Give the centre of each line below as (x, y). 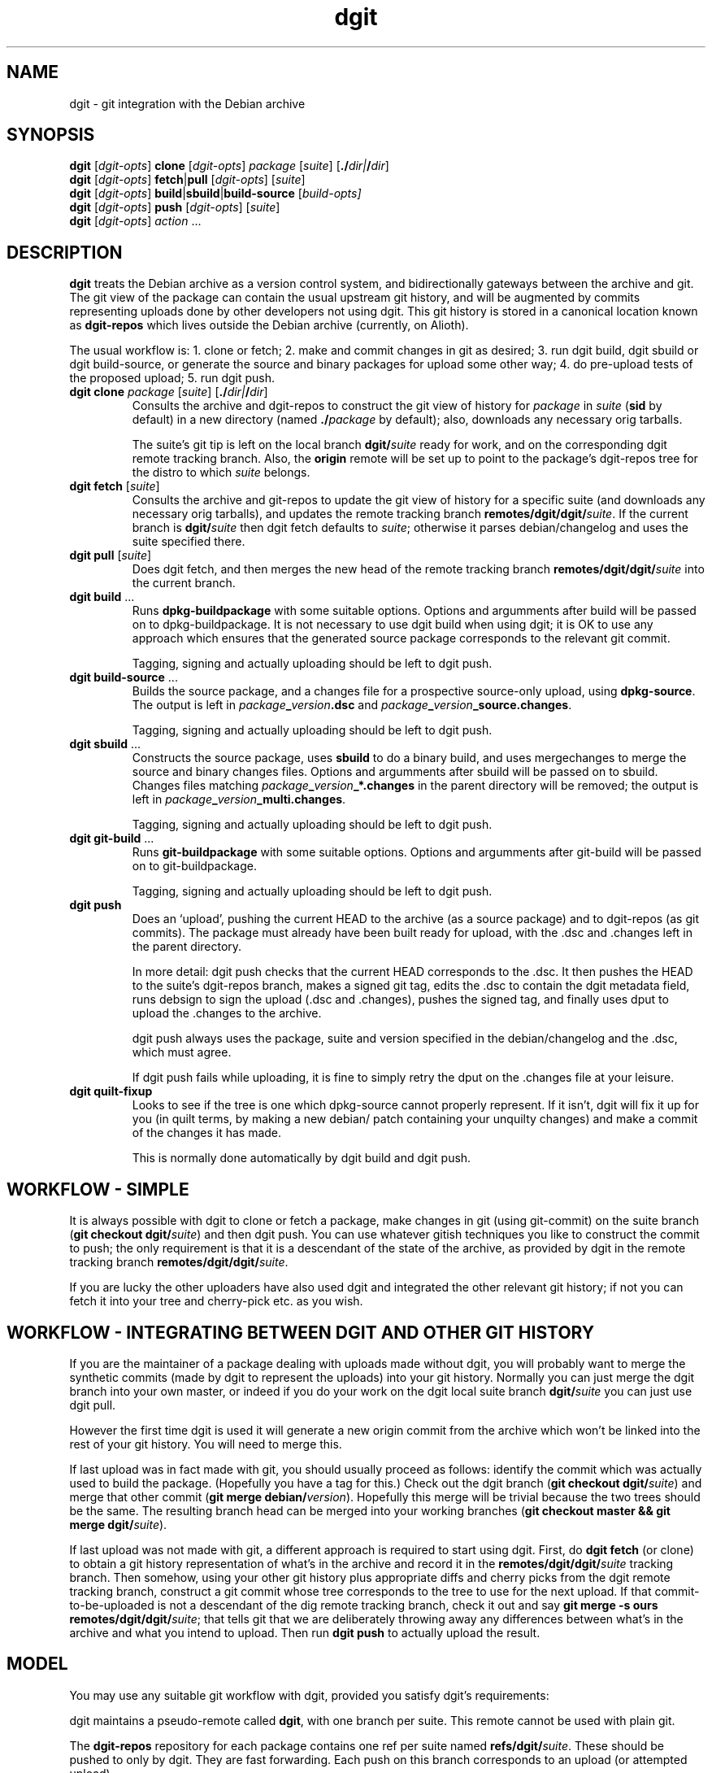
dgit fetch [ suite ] (115, 486)
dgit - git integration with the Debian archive (187, 103)
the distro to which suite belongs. (221, 473)
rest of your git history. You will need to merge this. (206, 1444)
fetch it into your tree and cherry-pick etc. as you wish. (216, 1301)
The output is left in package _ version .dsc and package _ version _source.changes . (352, 705)
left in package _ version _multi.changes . (239, 799)
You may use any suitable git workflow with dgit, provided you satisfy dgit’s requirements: (309, 1695)
